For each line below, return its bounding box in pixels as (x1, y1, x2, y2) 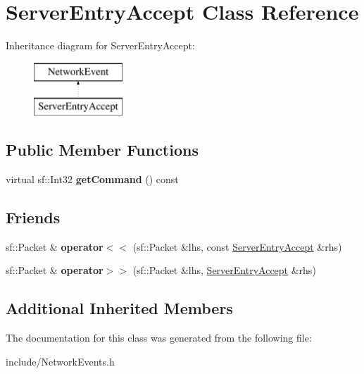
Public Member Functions (6, 139, 199, 161)
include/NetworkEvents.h (6, 354, 115, 368)
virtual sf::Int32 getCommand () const (6, 172, 179, 187)
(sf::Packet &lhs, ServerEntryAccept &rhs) (132, 263, 316, 278)
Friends (6, 206, 61, 228)
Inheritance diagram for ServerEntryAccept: (6, 38, 195, 53)
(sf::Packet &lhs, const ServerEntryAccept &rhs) (132, 239, 342, 254)
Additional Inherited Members (6, 297, 233, 319)
